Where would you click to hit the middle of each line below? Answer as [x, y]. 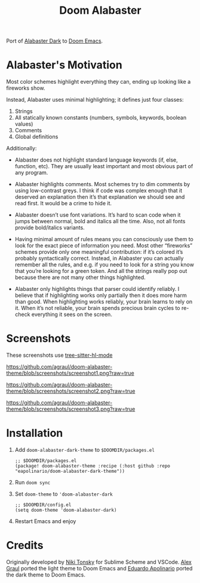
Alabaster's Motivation [64, 65]
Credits [25, 546]
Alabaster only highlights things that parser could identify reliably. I [97, 289]
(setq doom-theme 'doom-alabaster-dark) [66, 510]
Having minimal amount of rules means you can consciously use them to [104, 239]
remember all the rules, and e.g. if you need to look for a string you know [104, 265]
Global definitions [36, 137]
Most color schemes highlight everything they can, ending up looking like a [99, 82]
